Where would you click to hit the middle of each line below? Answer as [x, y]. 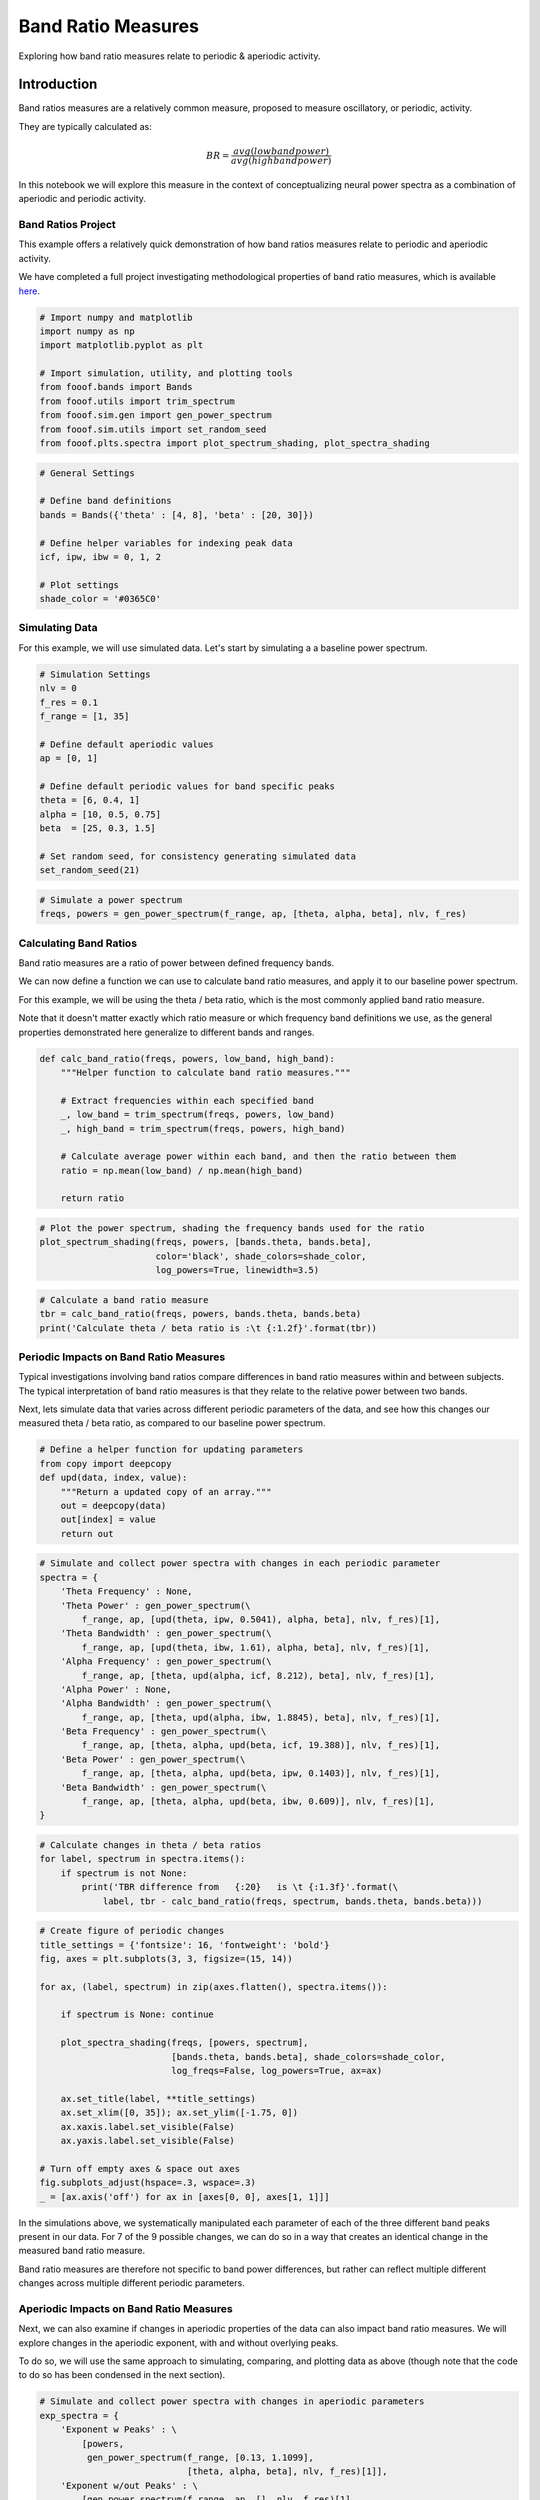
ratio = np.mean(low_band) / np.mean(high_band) [182, 1170]
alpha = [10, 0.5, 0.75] [100, 814]
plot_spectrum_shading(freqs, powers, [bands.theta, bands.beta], [205, 1242]
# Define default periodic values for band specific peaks [187, 786]
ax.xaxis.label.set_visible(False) [147, 2126]
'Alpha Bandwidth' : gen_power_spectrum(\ [166, 1703]
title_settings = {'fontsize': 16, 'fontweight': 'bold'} [184, 1944]
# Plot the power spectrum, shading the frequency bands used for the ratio [232, 1228]
